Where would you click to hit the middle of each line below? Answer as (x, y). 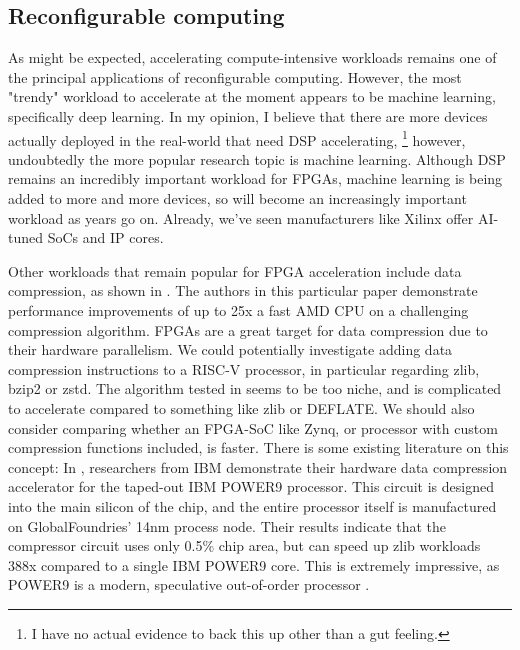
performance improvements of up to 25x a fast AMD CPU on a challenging (238, 309)
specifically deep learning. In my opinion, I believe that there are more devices (248, 115)
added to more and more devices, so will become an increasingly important (237, 198)
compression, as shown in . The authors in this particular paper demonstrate (243, 290)
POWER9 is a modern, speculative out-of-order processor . (189, 584)
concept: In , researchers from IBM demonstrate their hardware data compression (258, 466)
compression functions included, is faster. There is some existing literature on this (258, 447)
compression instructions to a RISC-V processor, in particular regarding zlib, (244, 368)
